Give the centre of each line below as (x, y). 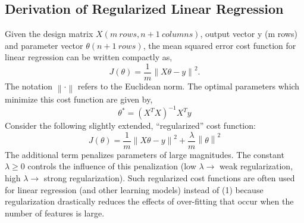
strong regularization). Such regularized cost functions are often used (169, 177)
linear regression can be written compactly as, (89, 57)
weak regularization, (256, 166)
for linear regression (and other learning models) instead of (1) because (134, 189)
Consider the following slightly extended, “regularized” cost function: (130, 126)
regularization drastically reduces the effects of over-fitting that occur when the (149, 201)
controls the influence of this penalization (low (112, 166)
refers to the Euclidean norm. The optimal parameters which (189, 86)
